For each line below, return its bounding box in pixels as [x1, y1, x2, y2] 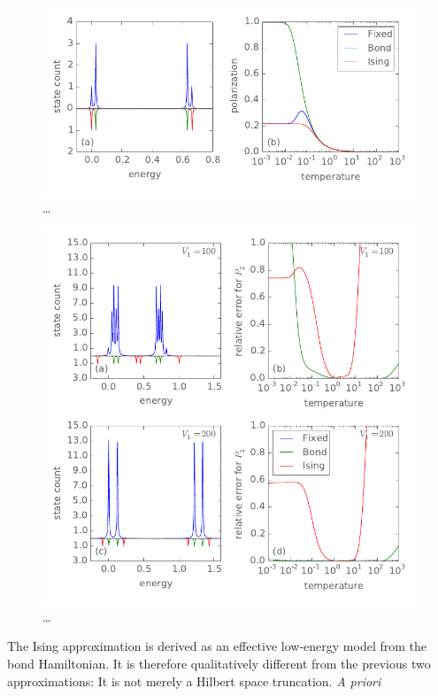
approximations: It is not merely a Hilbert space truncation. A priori [7, 671, 381, 690]
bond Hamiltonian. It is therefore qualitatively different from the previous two [7, 653, 431, 672]
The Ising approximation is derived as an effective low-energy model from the [7, 637, 427, 655]
